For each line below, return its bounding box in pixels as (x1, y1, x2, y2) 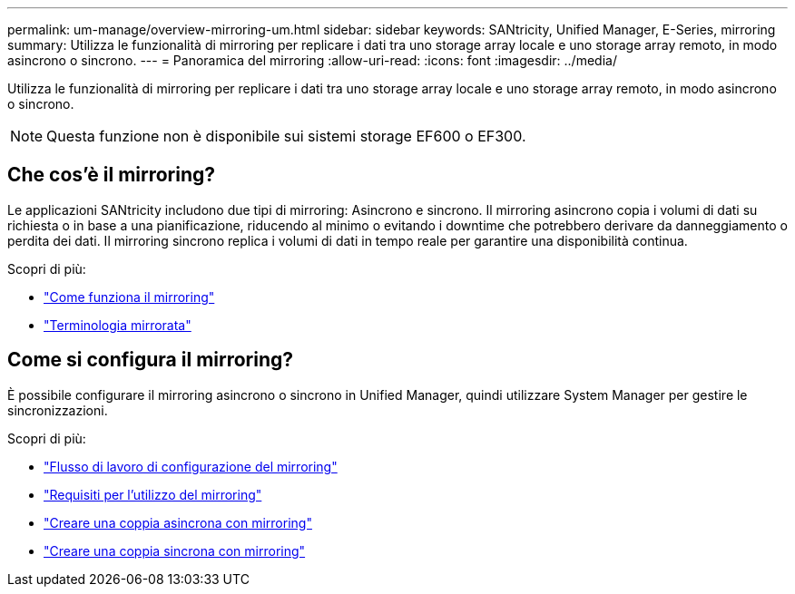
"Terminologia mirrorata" (44, 316, 191, 333)
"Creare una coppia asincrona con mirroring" (44, 514, 312, 531)
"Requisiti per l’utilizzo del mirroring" (44, 486, 262, 502)
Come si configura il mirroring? (7, 348, 294, 372)
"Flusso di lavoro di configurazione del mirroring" (44, 458, 338, 474)
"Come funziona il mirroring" (44, 288, 215, 305)
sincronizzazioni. (7, 402, 108, 418)
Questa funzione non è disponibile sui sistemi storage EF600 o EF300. (46, 127, 526, 145)
